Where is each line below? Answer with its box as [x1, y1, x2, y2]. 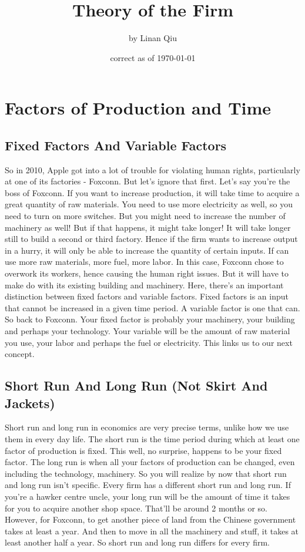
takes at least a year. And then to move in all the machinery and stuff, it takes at [5, 524, 299, 537]
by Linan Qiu [129, 32, 177, 44]
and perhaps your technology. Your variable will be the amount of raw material [5, 325, 290, 337]
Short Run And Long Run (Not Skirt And [5, 376, 268, 395]
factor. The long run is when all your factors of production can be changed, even [5, 456, 295, 468]
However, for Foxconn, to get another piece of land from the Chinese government [5, 513, 296, 526]
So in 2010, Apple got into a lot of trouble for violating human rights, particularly [5, 163, 300, 176]
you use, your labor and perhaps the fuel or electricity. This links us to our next [5, 336, 293, 348]
